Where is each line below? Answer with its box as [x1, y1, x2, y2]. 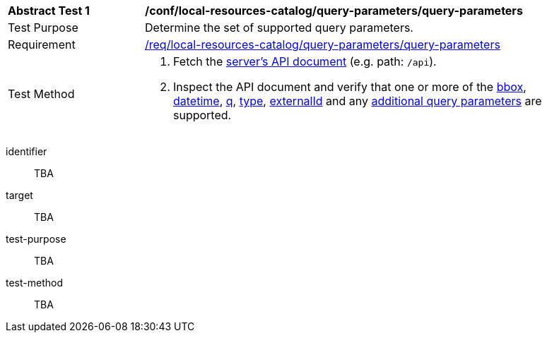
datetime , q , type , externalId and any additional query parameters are [173, 94, 542, 108]
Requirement [8, 37, 76, 52]
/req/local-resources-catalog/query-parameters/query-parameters [145, 37, 500, 52]
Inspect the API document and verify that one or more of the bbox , [173, 80, 527, 94]
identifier [6, 145, 47, 157]
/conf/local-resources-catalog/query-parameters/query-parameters [145, 4, 523, 18]
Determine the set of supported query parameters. [145, 20, 413, 35]
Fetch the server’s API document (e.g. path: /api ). [173, 54, 437, 68]
